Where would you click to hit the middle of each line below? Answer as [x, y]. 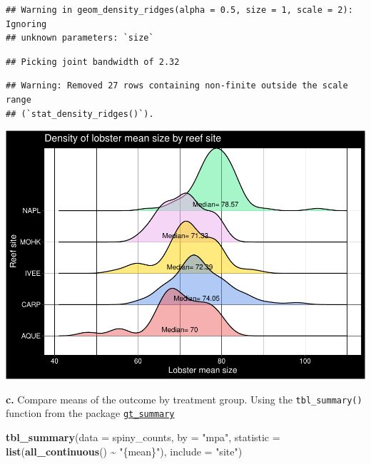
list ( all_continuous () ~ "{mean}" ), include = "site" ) [124, 451]
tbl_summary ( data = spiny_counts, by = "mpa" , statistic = [143, 437]
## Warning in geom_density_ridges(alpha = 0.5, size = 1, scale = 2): [179, 10]
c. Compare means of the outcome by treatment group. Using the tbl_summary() [184, 399]
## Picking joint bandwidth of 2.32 [93, 62]
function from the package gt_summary [90, 413]
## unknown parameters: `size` [80, 38]
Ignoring [26, 24]
